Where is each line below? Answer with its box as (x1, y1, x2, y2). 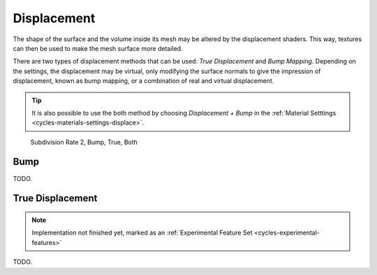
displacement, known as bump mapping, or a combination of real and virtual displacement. (13, 77, 274, 85)
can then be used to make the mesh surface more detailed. (13, 44, 183, 52)
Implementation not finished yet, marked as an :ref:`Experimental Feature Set (31, 228, 253, 237)
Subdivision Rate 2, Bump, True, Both (30, 138, 138, 146)
